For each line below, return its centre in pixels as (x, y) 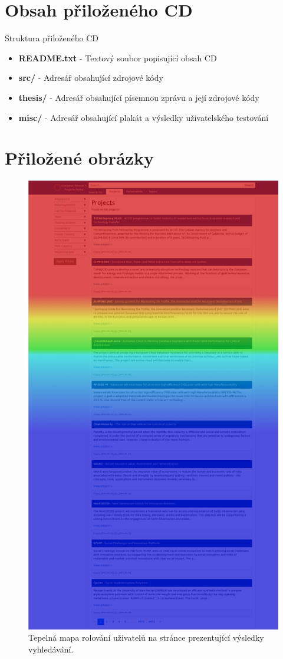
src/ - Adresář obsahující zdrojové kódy (91, 78)
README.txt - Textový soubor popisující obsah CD (118, 58)
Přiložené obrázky (79, 158)
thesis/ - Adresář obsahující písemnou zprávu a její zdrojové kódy (139, 97)
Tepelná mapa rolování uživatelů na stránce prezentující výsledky (146, 637)
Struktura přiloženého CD (52, 38)
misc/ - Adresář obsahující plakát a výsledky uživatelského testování (144, 117)
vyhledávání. (51, 649)
